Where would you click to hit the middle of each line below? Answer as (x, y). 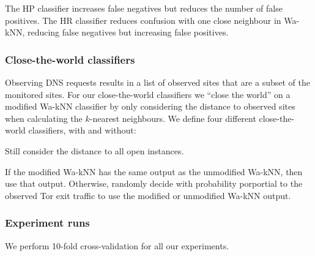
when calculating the (44, 118)
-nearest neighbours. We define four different (173, 118)
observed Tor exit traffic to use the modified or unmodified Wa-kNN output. (148, 195)
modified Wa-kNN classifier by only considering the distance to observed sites (150, 106)
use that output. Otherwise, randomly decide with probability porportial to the (154, 183)
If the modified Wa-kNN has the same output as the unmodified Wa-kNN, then (154, 171)
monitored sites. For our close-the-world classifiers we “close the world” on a (148, 94)
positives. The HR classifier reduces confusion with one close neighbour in (143, 20)
